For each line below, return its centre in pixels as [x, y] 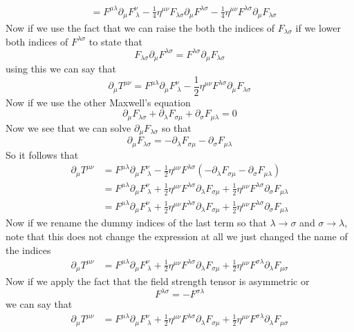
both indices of [37, 41]
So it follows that [42, 154]
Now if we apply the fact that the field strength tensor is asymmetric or [158, 281]
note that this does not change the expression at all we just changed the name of [177, 236]
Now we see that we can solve [68, 127]
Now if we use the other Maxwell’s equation [98, 102]
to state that [115, 41]
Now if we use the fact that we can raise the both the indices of [140, 27]
